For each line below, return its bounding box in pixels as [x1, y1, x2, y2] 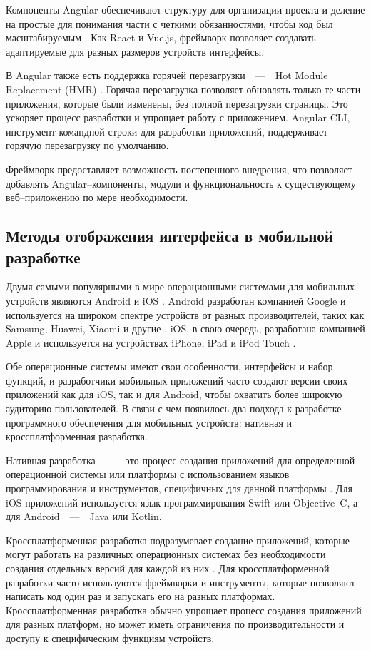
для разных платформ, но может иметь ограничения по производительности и [6, 616, 345, 631]
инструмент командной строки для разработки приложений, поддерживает [6, 123, 328, 138]
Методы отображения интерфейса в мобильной [6, 225, 333, 247]
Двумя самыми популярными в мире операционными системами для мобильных [6, 279, 355, 294]
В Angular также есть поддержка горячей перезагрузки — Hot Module [6, 68, 328, 83]
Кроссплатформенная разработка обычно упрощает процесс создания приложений [6, 602, 362, 617]
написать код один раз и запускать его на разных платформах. [6, 589, 275, 604]
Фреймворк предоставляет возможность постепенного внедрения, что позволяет [6, 161, 352, 176]
